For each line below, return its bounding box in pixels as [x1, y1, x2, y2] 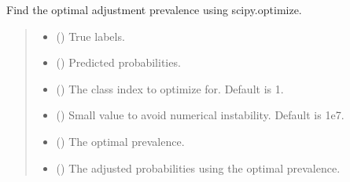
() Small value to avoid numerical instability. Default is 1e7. [56, 107, 344, 123]
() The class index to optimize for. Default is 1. [56, 80, 284, 96]
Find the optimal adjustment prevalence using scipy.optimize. [6, 2, 302, 17]
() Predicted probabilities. [56, 54, 181, 71]
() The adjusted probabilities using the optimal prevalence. [56, 159, 341, 176]
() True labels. [56, 27, 125, 44]
